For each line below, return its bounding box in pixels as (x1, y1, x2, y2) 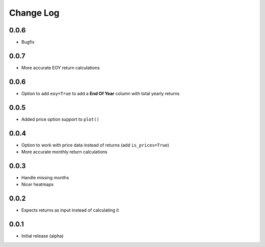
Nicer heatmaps (21, 182, 54, 188)
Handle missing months (21, 174, 69, 180)
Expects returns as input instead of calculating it (21, 207, 119, 213)
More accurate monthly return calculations (21, 149, 107, 155)
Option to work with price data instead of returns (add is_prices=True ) (21, 142, 169, 148)
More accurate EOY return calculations (21, 64, 100, 71)
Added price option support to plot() (21, 116, 100, 122)
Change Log (9, 7, 60, 18)
